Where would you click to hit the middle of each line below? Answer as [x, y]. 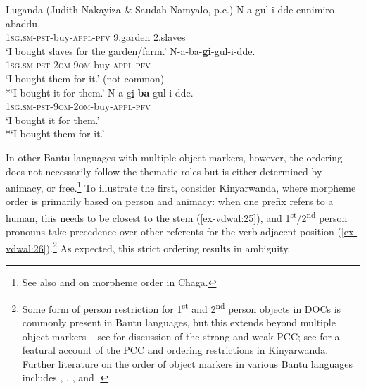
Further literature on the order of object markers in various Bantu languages [188, 363]
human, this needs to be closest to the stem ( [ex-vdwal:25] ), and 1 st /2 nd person [177, 216]
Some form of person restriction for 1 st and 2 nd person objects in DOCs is [182, 307]
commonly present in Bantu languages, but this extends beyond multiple [179, 322]
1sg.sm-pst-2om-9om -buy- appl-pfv [78, 64]
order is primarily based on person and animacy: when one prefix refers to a [170, 201]
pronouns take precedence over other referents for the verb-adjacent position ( [173, 231]
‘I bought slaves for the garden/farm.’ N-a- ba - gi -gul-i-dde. [131, 50]
